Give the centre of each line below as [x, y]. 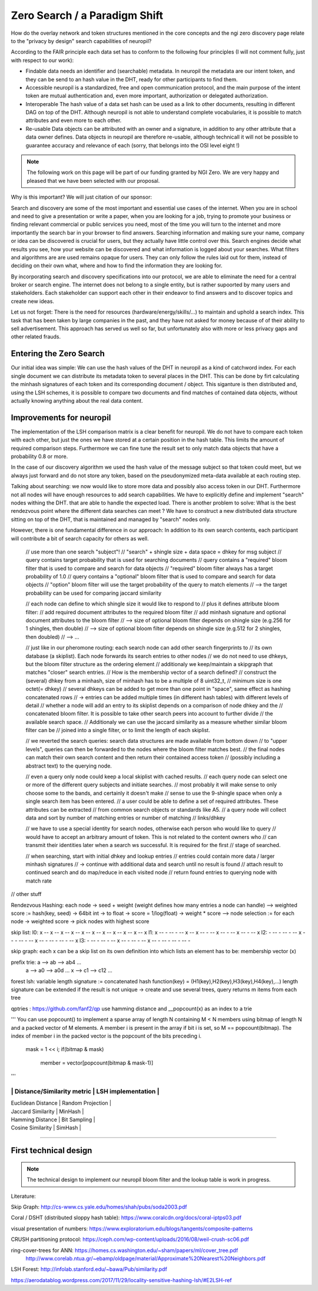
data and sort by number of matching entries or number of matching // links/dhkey [126, 818]
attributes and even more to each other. [74, 120]
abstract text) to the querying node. [69, 766]
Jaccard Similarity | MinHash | [47, 1111]
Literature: [24, 1196]
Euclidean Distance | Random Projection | [61, 1103]
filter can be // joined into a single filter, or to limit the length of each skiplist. [118, 730]
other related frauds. [36, 337]
